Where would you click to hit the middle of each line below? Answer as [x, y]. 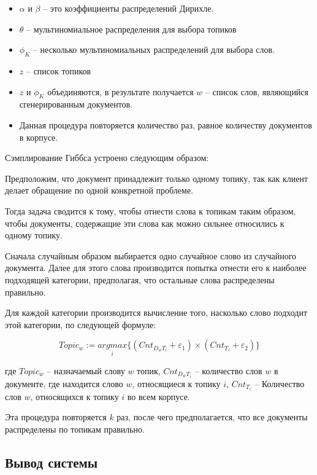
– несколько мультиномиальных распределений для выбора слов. [154, 49]
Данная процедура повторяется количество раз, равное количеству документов [166, 124]
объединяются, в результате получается [120, 91]
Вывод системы [52, 462]
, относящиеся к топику [176, 383]
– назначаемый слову [86, 370]
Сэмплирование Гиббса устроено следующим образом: [107, 158]
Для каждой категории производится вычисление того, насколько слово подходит [156, 312]
